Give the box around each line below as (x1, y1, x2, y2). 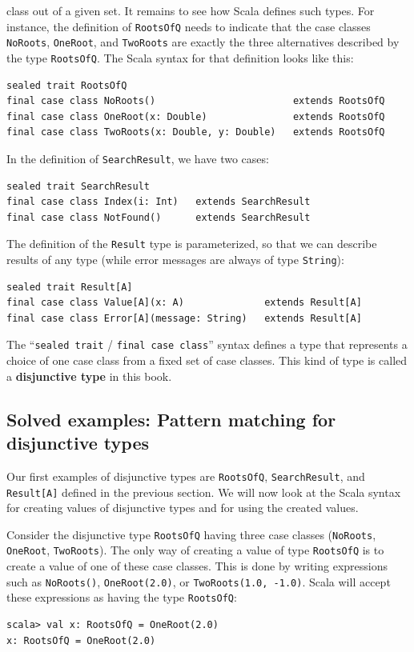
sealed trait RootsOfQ (6, 79, 127, 91)
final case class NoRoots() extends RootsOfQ (6, 95, 385, 107)
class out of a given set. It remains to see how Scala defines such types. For (6, 2, 375, 18)
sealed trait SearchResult (6, 180, 150, 192)
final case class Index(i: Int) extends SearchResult (6, 196, 311, 208)
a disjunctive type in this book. (6, 367, 172, 384)
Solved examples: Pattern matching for (6, 406, 336, 431)
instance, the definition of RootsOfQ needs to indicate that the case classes (6, 18, 371, 34)
